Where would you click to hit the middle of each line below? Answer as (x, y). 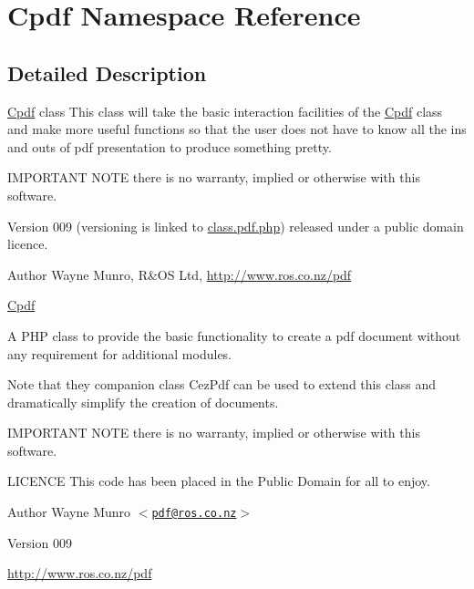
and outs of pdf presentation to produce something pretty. (170, 146)
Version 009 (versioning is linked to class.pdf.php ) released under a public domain (236, 226)
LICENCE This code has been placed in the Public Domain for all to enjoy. (219, 481)
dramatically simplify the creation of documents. (143, 402)
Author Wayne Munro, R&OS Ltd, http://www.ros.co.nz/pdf (180, 274)
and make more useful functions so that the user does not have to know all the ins (237, 129)
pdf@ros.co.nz (194, 514)
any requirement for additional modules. (120, 353)
